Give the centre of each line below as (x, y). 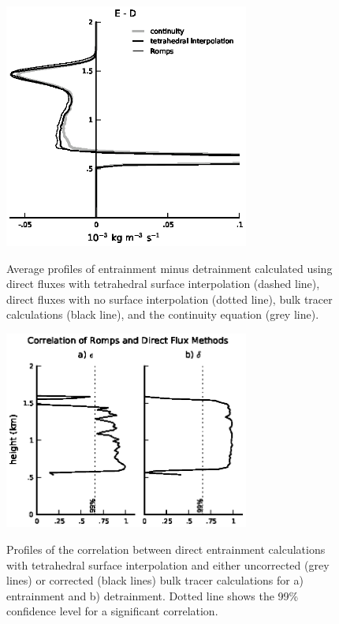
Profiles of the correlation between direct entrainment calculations (166, 549)
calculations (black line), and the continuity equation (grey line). (163, 314)
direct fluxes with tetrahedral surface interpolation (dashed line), (163, 284)
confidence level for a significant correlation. (112, 611)
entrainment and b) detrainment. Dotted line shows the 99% (153, 595)
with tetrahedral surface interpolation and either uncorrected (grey (168, 564)
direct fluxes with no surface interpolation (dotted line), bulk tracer (169, 299)
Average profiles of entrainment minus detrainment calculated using (169, 268)
